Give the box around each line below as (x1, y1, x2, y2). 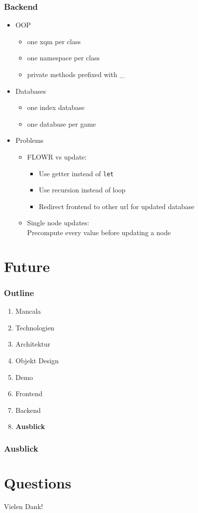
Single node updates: (27, 217, 89, 228)
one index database (27, 102, 85, 112)
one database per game (27, 118, 96, 129)
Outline (4, 286, 34, 298)
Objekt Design (15, 355, 59, 365)
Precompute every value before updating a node (27, 227, 171, 237)
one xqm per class (27, 36, 81, 46)
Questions (4, 472, 71, 492)
